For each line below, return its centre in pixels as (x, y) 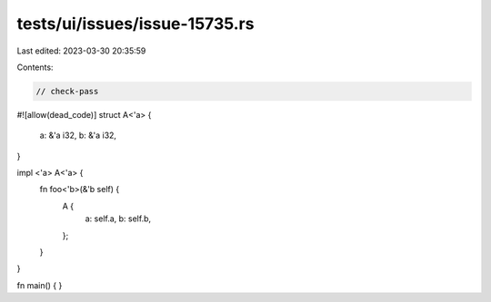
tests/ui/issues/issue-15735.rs (135, 24)
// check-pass (67, 91)
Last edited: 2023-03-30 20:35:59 (81, 51)
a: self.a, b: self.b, (118, 219)
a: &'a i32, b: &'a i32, (78, 135)
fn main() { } (40, 285)
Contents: (35, 67)
